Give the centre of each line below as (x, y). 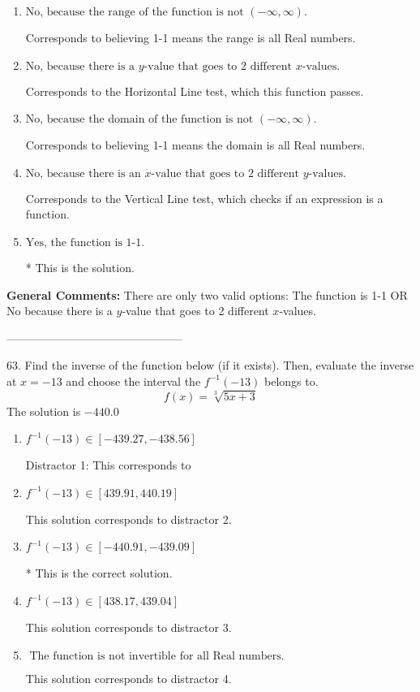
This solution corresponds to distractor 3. (129, 627)
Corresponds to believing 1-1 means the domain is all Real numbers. (195, 145)
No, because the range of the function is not (135, 12)
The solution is (44, 411)
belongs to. (291, 381)
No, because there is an (83, 173)
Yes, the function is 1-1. (85, 242)
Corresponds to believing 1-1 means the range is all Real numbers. (191, 37)
